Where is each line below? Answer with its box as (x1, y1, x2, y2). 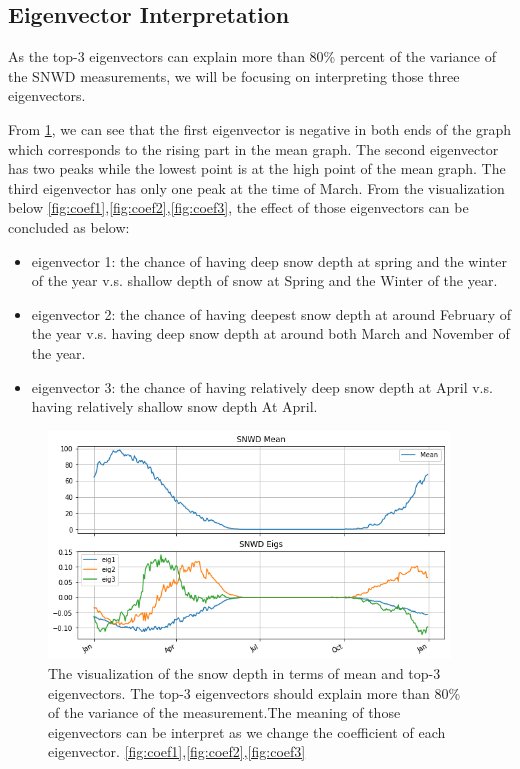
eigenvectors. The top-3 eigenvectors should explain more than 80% (48, 682, 461, 703)
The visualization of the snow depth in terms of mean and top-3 (48, 662, 441, 683)
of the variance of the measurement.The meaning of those (48, 702, 401, 723)
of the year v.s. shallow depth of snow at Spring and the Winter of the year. (31, 270, 498, 291)
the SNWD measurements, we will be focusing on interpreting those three (8, 65, 460, 86)
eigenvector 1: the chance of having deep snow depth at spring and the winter (31, 250, 507, 271)
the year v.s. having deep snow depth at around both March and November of (31, 323, 510, 344)
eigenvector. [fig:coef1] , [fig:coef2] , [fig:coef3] (48, 741, 306, 762)
